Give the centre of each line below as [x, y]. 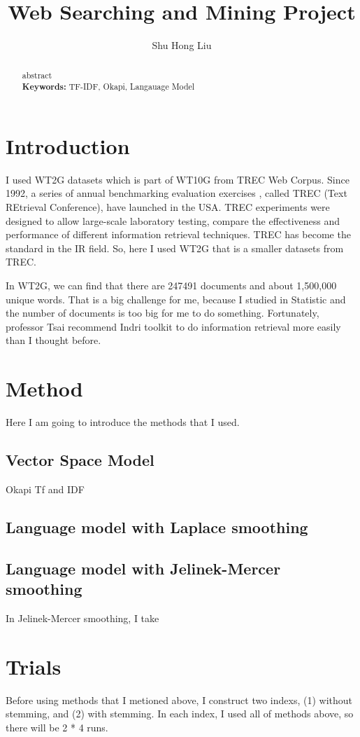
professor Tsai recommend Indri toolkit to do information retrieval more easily [173, 326]
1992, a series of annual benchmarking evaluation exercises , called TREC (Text [177, 193]
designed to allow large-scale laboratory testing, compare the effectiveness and [173, 220]
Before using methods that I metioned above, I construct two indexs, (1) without [179, 700]
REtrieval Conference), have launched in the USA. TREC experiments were [168, 206]
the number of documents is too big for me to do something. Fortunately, [163, 313]
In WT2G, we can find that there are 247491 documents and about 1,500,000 [171, 285]
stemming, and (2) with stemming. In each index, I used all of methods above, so [180, 714]
